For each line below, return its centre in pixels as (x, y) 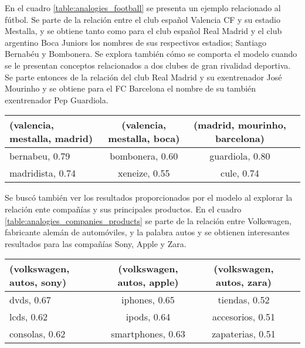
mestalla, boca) (144, 138)
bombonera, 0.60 (144, 156)
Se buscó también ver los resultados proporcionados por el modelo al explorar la (149, 197)
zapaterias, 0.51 (244, 334)
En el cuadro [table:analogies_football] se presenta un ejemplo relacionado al (143, 8)
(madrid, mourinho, (240, 125)
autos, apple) (148, 282)
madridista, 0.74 (43, 173)
